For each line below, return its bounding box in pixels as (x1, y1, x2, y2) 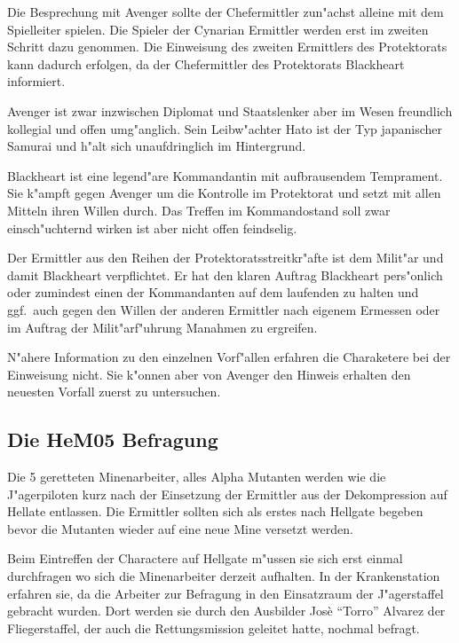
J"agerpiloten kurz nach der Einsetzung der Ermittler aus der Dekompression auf (7, 484, 447, 503)
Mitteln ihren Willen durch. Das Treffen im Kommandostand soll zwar (7, 200, 391, 219)
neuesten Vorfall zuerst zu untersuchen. (7, 382, 221, 401)
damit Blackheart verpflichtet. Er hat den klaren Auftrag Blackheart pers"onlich (7, 265, 443, 284)
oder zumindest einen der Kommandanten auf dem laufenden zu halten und (7, 283, 419, 302)
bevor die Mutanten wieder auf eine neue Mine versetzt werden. (7, 519, 353, 537)
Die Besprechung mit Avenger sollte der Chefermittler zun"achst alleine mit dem (7, 3, 444, 20)
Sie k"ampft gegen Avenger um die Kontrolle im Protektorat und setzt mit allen (7, 184, 441, 202)
